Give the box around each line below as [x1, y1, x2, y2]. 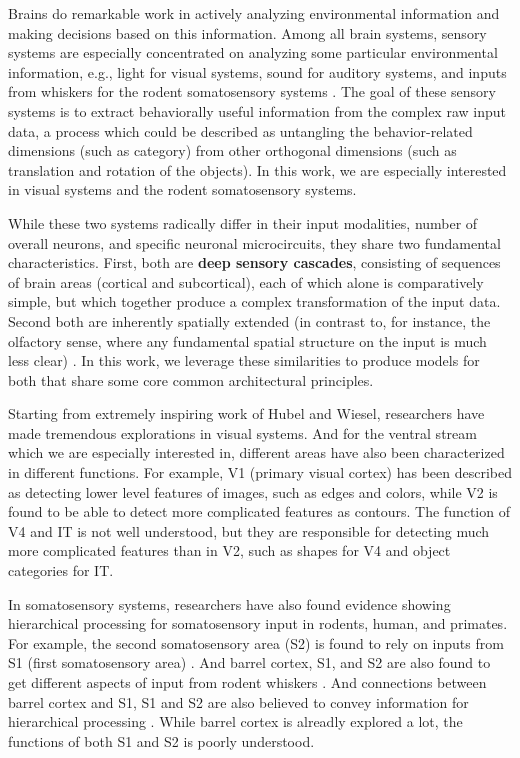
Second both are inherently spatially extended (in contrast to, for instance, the [8, 310, 491, 331]
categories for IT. [8, 560, 114, 581]
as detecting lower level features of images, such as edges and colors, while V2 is [8, 481, 498, 502]
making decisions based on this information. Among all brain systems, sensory [8, 22, 487, 43]
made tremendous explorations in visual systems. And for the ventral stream [8, 422, 477, 443]
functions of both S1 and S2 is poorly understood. [8, 730, 315, 751]
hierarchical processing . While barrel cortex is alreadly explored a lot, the [8, 711, 463, 732]
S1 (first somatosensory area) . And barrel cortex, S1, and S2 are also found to [8, 652, 491, 673]
